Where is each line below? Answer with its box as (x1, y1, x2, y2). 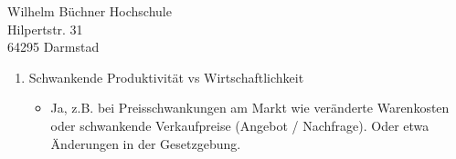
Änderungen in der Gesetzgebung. (50, 134, 241, 153)
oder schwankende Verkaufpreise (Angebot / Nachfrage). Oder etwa (50, 115, 429, 134)
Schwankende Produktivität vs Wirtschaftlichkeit (28, 67, 304, 86)
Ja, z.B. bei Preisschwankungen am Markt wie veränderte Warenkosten (50, 98, 450, 117)
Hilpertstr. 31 (7, 19, 83, 38)
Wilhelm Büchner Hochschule (7, 2, 172, 20)
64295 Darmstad (7, 37, 100, 56)
